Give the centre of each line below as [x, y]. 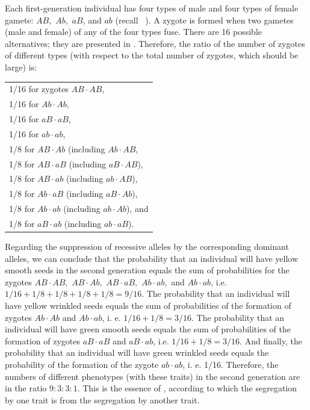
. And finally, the [271, 340]
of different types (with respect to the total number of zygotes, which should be [152, 55]
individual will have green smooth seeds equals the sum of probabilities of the [148, 329]
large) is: [21, 67]
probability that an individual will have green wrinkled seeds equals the [137, 353]
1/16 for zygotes [39, 89]
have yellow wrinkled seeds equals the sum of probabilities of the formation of [148, 305]
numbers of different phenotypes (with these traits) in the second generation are [153, 376]
